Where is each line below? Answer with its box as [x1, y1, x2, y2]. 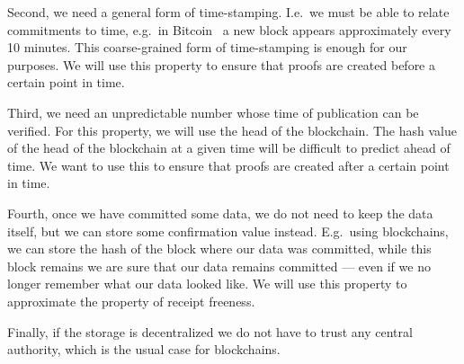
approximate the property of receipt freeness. [7, 291, 255, 310]
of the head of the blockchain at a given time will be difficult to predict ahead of [7, 138, 451, 157]
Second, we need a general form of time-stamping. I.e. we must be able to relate [7, 3, 450, 21]
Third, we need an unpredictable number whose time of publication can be [7, 102, 419, 121]
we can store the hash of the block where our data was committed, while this [7, 239, 432, 258]
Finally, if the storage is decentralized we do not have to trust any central [7, 322, 413, 341]
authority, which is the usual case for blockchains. [7, 340, 281, 359]
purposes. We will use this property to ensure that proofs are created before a [7, 55, 435, 74]
